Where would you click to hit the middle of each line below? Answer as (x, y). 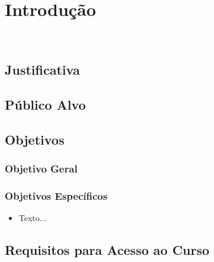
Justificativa (42, 70)
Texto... (33, 218)
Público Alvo (45, 104)
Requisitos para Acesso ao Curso (107, 250)
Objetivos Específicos (56, 195)
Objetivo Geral (41, 168)
